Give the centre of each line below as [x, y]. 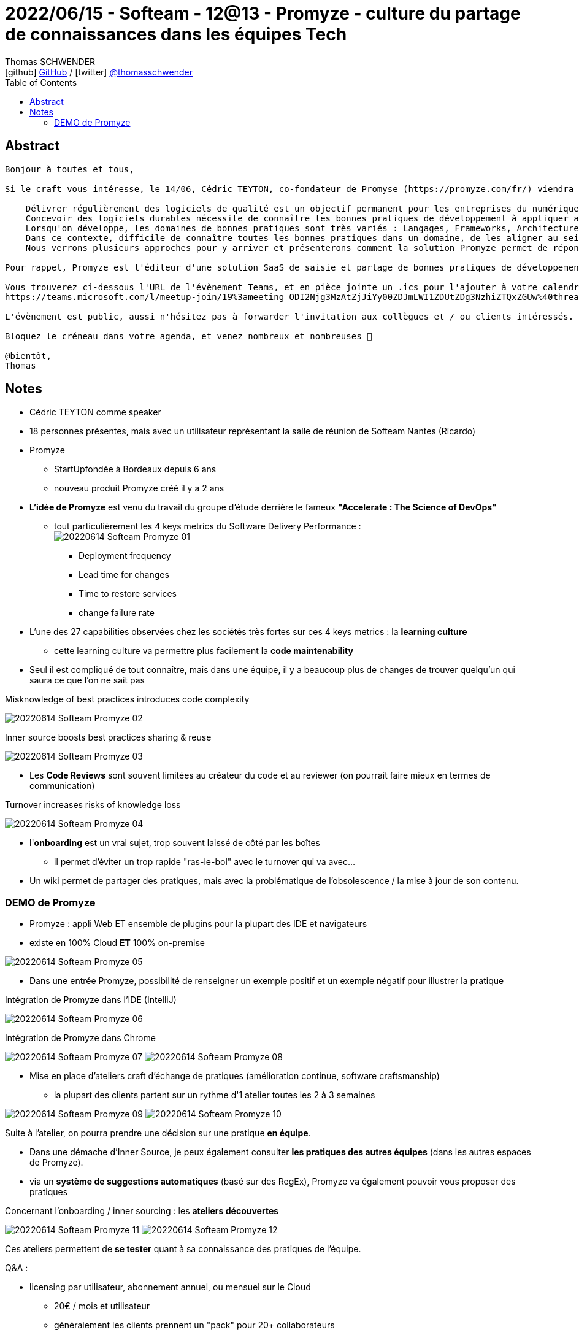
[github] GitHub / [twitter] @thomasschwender [99, 72]
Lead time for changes [124, 575]
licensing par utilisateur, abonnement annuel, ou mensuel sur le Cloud [170, 1287]
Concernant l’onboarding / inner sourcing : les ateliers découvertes [142, 1211]
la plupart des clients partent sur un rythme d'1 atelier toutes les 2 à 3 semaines [215, 1095]
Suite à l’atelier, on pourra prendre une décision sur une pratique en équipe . [158, 1133]
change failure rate [117, 613]
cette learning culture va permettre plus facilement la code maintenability [204, 651]
